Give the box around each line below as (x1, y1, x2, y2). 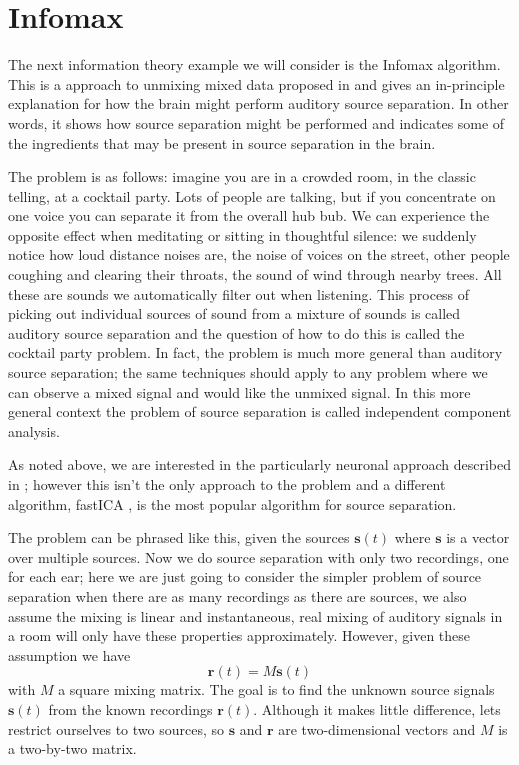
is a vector (446, 527, 510, 548)
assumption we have (8, 644, 131, 665)
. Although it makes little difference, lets (253, 698, 501, 719)
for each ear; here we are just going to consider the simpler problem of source (8, 566, 482, 587)
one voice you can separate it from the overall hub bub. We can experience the (8, 205, 490, 226)
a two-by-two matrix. (8, 738, 137, 759)
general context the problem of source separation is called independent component (8, 401, 512, 422)
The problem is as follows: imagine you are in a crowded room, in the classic (8, 166, 476, 187)
